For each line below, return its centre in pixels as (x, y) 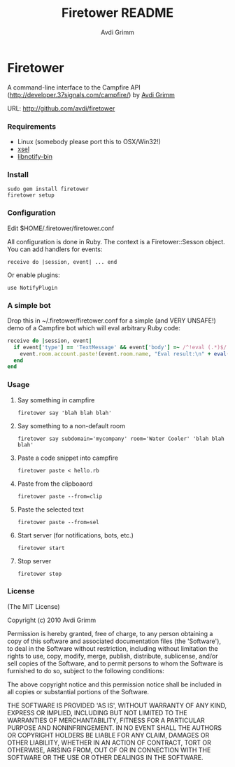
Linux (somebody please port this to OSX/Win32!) (89, 141)
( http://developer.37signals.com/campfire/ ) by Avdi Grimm (91, 94)
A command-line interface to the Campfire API (74, 87)
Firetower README (117, 13)
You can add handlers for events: (55, 249)
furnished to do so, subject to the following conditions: (86, 670)
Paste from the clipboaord (55, 484)
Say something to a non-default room (71, 425)
